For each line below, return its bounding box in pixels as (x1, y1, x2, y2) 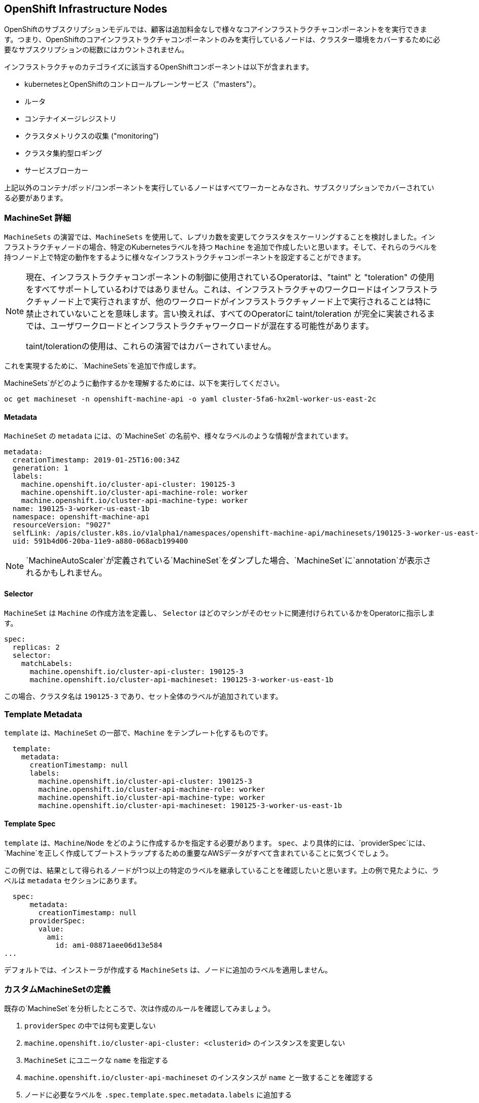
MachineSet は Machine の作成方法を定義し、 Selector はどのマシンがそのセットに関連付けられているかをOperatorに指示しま (4, 608, 435, 617)
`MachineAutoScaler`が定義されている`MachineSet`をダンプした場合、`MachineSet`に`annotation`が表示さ (26, 555, 431, 566)
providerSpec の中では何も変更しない (24, 1021, 156, 1030)
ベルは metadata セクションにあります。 (4, 876, 141, 885)
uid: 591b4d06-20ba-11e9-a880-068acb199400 (12, 537, 188, 546)
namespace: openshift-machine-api (12, 513, 150, 521)
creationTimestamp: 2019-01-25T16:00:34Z (12, 456, 180, 464)
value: (38, 924, 64, 933)
